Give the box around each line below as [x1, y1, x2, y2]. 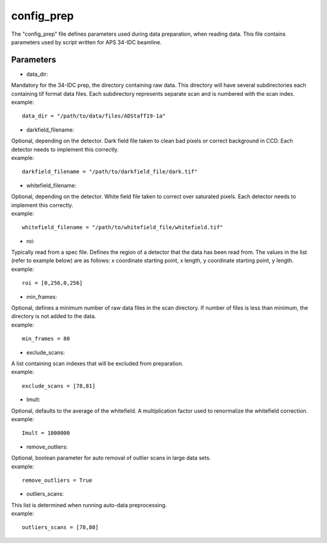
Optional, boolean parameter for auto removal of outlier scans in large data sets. [11, 455, 211, 462]
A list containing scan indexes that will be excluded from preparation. [11, 360, 184, 367]
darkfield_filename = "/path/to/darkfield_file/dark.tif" [22, 168, 198, 175]
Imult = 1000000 [22, 430, 70, 436]
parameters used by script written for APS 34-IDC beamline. [11, 38, 162, 45]
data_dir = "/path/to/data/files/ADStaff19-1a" [22, 113, 166, 119]
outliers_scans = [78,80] [22, 524, 99, 531]
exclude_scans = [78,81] [22, 382, 96, 389]
